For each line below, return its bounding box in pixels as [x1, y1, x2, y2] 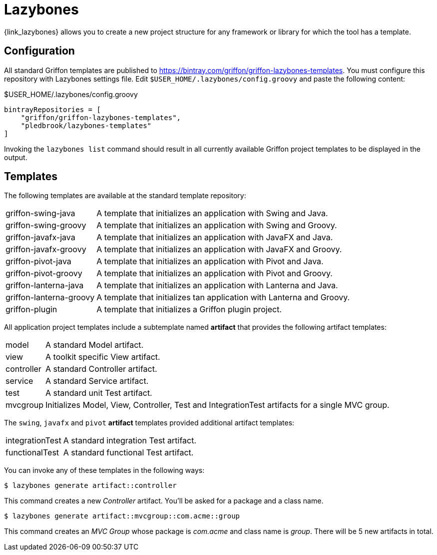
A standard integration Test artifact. [63, 435, 197, 446]
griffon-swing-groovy [5, 220, 86, 231]
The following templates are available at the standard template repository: [4, 191, 246, 200]
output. [4, 153, 27, 162]
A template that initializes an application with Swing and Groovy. [96, 220, 337, 231]
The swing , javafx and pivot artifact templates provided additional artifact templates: [4, 418, 295, 427]
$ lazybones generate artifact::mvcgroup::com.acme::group [4, 512, 240, 520]
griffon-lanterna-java [5, 280, 84, 291]
